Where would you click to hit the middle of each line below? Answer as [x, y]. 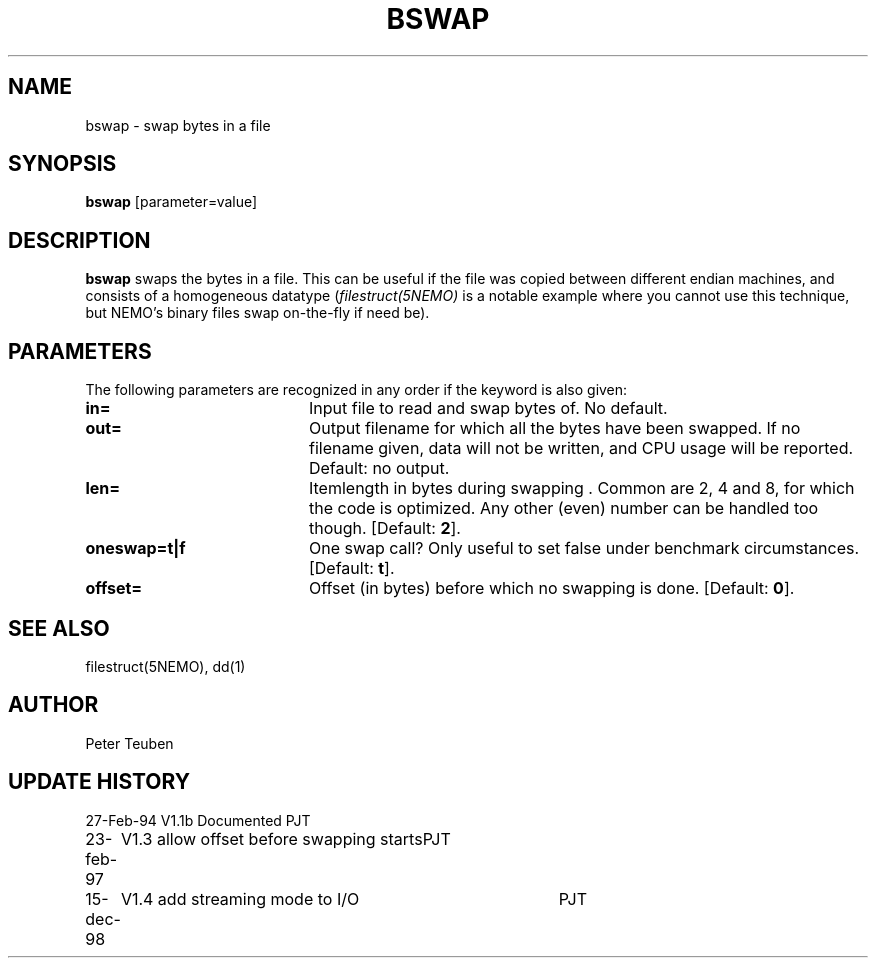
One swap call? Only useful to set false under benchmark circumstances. [584, 548]
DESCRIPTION [79, 240]
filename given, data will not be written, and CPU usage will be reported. [581, 448]
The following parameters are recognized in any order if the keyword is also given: [356, 390]
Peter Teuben [129, 743]
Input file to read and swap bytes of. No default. [488, 408]
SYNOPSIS [62, 164]
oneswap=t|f [135, 548]
